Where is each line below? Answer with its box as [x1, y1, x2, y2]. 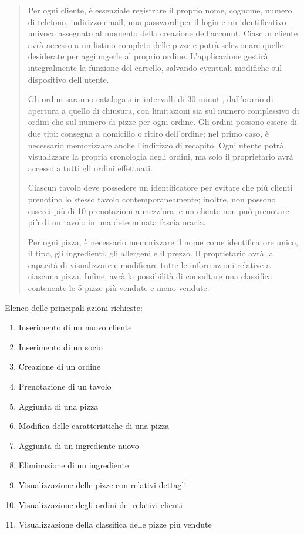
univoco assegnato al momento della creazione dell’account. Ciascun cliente [28, 27, 298, 39]
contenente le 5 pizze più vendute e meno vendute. [28, 282, 210, 294]
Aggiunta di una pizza [18, 400, 99, 412]
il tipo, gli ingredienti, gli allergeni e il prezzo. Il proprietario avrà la [28, 247, 273, 259]
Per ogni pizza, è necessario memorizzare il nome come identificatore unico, [28, 235, 298, 248]
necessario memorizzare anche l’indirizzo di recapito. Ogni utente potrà [28, 138, 284, 151]
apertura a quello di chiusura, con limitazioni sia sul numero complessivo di [28, 104, 299, 116]
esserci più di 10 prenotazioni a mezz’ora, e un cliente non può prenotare [28, 204, 289, 217]
